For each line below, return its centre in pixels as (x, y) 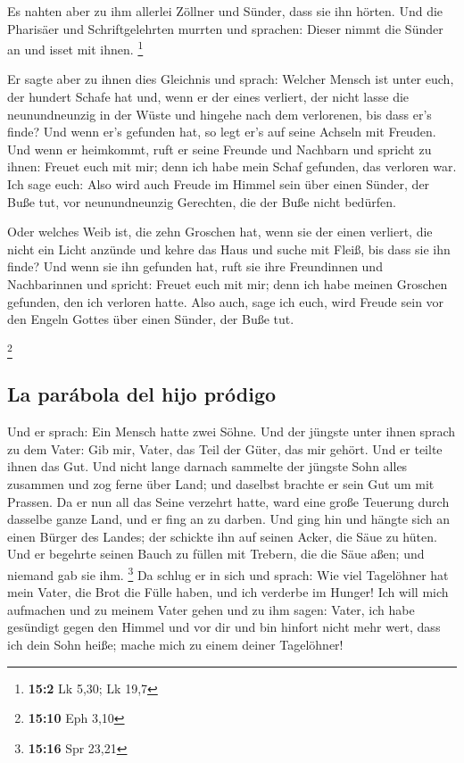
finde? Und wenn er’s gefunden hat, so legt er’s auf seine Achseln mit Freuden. (222, 132)
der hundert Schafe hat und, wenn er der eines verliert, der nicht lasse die (208, 97)
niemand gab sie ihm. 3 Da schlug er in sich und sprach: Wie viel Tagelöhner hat (228, 573)
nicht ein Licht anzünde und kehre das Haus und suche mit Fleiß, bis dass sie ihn (229, 249)
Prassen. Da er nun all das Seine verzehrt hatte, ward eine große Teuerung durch (228, 501)
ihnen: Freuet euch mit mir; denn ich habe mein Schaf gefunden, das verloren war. (232, 166)
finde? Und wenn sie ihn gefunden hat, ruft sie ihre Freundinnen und (195, 266)
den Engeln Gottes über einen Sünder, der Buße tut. (151, 319)
